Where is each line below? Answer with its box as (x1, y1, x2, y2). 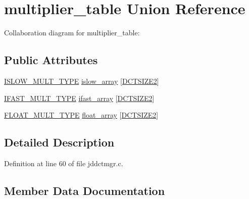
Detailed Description (4, 134, 115, 150)
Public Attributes (4, 52, 98, 68)
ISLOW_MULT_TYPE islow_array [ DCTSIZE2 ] (4, 75, 159, 86)
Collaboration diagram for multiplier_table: (4, 27, 140, 38)
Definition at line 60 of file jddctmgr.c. (4, 158, 123, 168)
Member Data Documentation (4, 182, 165, 198)
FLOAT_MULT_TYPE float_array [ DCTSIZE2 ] (4, 110, 159, 120)
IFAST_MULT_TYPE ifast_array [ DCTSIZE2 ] (4, 92, 155, 103)
